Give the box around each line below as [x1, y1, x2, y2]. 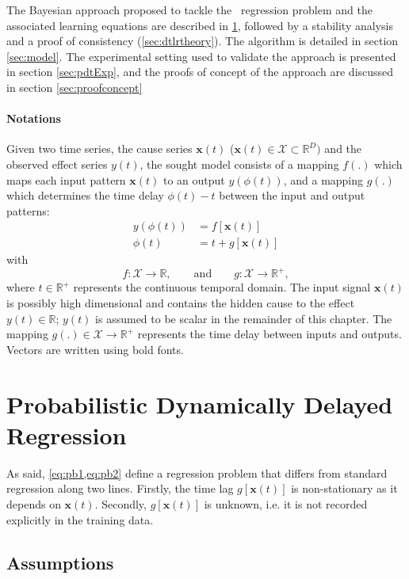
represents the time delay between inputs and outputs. [137, 326, 402, 342]
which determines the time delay [6, 187, 164, 204]
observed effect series [6, 155, 108, 172]
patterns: [6, 202, 50, 219]
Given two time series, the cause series [6, 140, 193, 157]
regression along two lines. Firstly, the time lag [6, 480, 234, 497]
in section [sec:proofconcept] [6, 78, 143, 95]
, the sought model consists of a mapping [140, 155, 339, 172]
